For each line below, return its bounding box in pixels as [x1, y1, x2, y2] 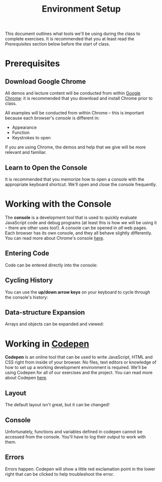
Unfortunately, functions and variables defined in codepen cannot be [5, 429, 143, 434]
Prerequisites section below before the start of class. [5, 41, 110, 47]
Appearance [12, 125, 37, 131]
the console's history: [5, 294, 48, 300]
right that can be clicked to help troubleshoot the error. [5, 471, 115, 477]
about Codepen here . [5, 375, 47, 381]
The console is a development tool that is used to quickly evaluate [5, 215, 137, 220]
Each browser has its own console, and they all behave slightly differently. [5, 230, 152, 236]
